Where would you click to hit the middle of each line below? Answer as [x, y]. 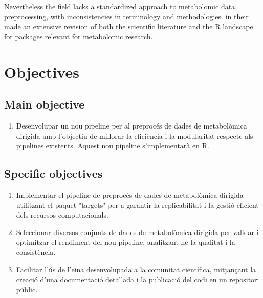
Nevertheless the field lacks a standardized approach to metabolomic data [120, 6]
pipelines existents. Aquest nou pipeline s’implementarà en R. [113, 146]
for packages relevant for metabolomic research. [79, 36]
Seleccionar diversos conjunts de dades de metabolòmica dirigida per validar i [137, 232]
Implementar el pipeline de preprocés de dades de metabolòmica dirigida [130, 194]
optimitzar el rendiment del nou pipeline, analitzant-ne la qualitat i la [126, 242]
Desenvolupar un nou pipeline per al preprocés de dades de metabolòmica [131, 125]
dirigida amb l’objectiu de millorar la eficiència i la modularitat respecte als [135, 135]
